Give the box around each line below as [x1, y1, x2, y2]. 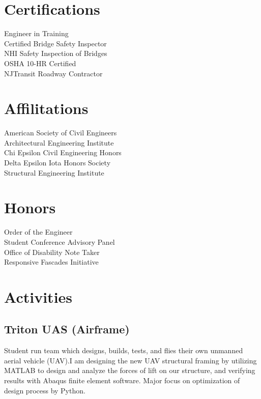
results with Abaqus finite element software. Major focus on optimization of [4, 375, 240, 386]
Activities [4, 286, 73, 307]
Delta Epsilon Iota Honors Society [4, 157, 111, 167]
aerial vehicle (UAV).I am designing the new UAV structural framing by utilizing [4, 355, 257, 365]
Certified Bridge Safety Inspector [4, 38, 107, 48]
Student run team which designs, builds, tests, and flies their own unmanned [4, 345, 243, 356]
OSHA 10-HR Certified [4, 58, 76, 68]
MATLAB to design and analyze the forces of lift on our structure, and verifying [4, 365, 255, 376]
